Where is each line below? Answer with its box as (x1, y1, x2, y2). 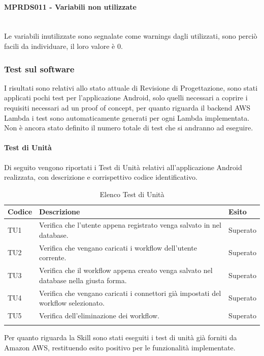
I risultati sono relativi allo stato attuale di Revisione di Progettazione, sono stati (4, 82, 258, 93)
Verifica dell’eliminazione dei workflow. (39, 310, 159, 320)
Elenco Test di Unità (100, 188, 164, 199)
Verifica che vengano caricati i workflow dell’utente (39, 242, 197, 253)
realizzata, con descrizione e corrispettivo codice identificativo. (4, 172, 198, 182)
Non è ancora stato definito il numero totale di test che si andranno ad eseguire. (4, 122, 253, 133)
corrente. (39, 252, 67, 263)
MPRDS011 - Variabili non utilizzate (4, 1, 137, 12)
